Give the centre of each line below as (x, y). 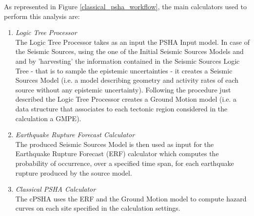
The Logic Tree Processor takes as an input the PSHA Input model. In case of (132, 42)
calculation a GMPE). (48, 118)
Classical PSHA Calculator (56, 189)
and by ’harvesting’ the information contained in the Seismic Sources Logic (127, 61)
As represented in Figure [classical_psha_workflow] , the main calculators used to (125, 6)
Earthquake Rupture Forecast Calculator (75, 135)
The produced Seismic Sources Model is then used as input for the (115, 144)
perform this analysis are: (42, 16)
